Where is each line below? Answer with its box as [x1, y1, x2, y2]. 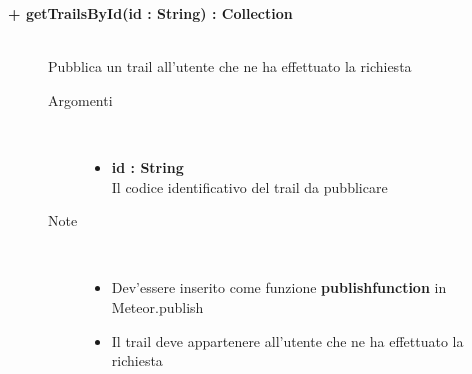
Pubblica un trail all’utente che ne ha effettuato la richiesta [48, 56, 412, 77]
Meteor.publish [111, 296, 204, 317]
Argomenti [48, 89, 113, 110]
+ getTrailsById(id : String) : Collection [8, 3, 293, 23]
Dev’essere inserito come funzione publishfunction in [111, 277, 447, 298]
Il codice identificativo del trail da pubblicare [111, 176, 388, 197]
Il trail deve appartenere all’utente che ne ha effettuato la [111, 330, 464, 351]
